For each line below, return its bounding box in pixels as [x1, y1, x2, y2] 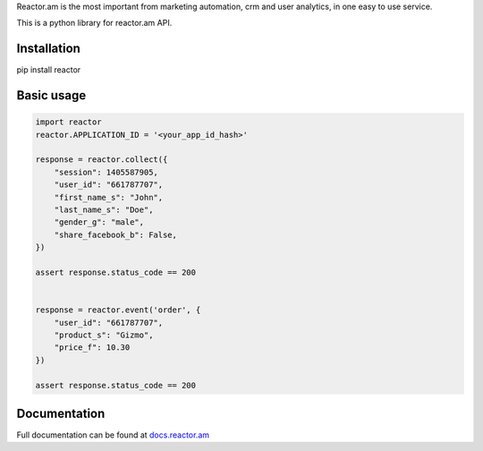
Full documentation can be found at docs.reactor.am [16, 430, 210, 440]
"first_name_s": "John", [54, 192, 164, 202]
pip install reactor [16, 64, 81, 75]
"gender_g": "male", [54, 217, 145, 227]
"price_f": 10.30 [54, 343, 131, 353]
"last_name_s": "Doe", [54, 205, 154, 215]
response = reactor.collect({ [35, 155, 168, 165]
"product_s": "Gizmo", [54, 329, 154, 340]
